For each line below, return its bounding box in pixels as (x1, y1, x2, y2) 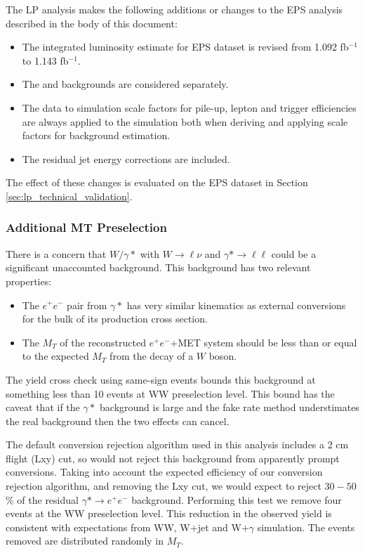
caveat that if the (6, 400, 80, 415)
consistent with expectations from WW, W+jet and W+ (6, 519, 249, 534)
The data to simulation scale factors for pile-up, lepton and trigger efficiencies (22, 100, 357, 115)
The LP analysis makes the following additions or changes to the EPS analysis (6, 2, 343, 16)
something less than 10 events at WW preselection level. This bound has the (6, 386, 335, 401)
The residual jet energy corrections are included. (22, 151, 230, 166)
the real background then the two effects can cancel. (6, 413, 230, 428)
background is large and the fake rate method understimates (100, 400, 359, 415)
